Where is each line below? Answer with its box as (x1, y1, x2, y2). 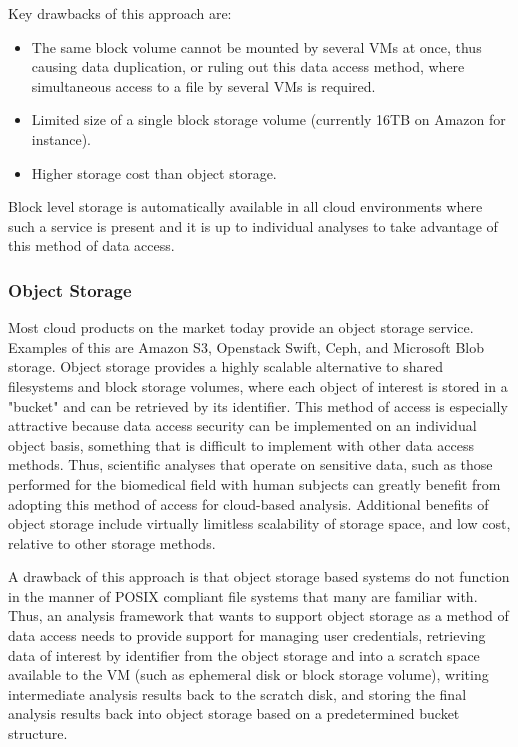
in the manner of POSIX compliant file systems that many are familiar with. (8, 585, 478, 606)
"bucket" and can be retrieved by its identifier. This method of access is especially (8, 395, 508, 416)
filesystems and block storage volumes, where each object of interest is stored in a (8, 375, 508, 396)
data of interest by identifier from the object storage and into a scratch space (8, 644, 480, 665)
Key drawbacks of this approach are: (8, 3, 232, 23)
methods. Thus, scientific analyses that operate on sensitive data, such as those (8, 454, 493, 475)
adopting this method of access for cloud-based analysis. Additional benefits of (8, 493, 489, 514)
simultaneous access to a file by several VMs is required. (31, 75, 376, 96)
